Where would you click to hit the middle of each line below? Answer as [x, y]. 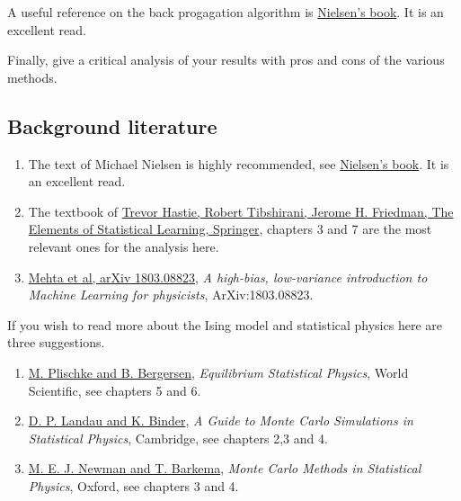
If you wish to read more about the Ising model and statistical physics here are [225, 324]
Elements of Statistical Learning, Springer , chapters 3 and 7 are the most [230, 229]
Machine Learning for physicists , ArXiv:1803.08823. [171, 295]
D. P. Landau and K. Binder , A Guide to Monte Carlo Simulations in [221, 420]
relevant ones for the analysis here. [124, 246]
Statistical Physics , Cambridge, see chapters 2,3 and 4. [178, 438]
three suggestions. [56, 342]
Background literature [112, 125]
